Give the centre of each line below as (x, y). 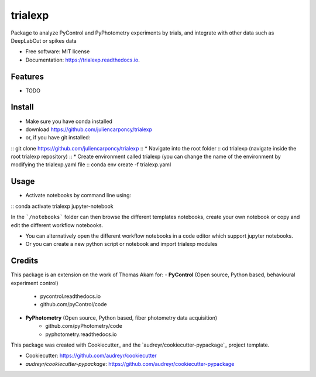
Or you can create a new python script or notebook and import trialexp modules (121, 244)
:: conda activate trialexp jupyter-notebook (62, 206)
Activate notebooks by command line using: (78, 196)
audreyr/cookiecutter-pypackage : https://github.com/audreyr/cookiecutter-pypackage (130, 364)
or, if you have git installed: (58, 138)
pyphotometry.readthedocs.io (81, 334)
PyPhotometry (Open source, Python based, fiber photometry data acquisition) (121, 318)
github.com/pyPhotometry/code (84, 326)
